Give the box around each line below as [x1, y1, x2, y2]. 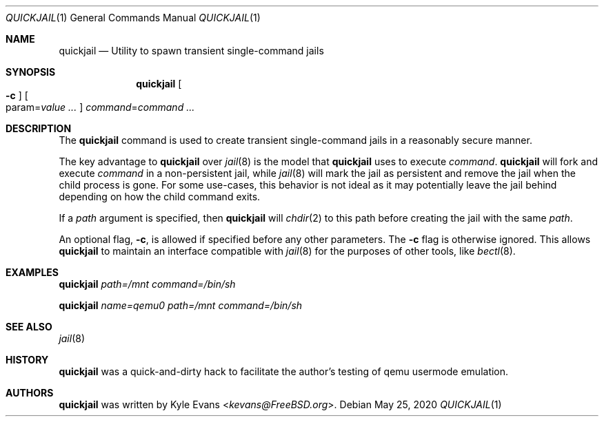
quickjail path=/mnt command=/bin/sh [59, 278, 236, 290]
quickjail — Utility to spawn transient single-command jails [59, 45, 324, 56]
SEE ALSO [6, 321, 52, 333]
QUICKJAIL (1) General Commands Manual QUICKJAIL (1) [6, 12, 261, 23]
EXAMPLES [6, 266, 59, 278]
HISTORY [6, 354, 49, 366]
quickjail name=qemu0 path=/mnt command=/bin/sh [59, 299, 303, 311]
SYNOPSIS [6, 66, 56, 78]
